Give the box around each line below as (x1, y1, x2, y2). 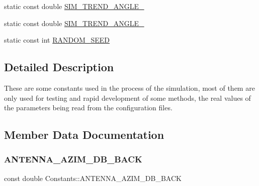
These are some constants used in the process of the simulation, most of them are (4, 82, 255, 93)
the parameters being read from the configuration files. (4, 102, 172, 113)
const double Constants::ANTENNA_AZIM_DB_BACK (4, 172, 182, 183)
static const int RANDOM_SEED (4, 35, 110, 45)
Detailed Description (4, 59, 114, 75)
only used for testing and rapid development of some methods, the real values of (4, 92, 251, 103)
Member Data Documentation (4, 127, 164, 142)
